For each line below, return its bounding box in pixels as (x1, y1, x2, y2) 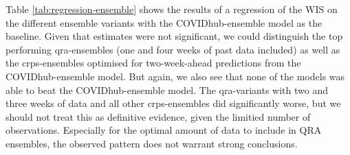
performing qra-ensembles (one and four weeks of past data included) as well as (6, 42, 340, 56)
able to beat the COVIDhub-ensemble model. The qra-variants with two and (6, 82, 329, 97)
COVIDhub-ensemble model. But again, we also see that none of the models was (6, 69, 345, 83)
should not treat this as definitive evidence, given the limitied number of (6, 109, 311, 123)
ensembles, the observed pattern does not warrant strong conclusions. (6, 136, 298, 150)
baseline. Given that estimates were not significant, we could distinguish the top (6, 29, 343, 43)
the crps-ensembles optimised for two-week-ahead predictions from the (6, 56, 301, 70)
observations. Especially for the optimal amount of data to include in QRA (6, 123, 322, 137)
